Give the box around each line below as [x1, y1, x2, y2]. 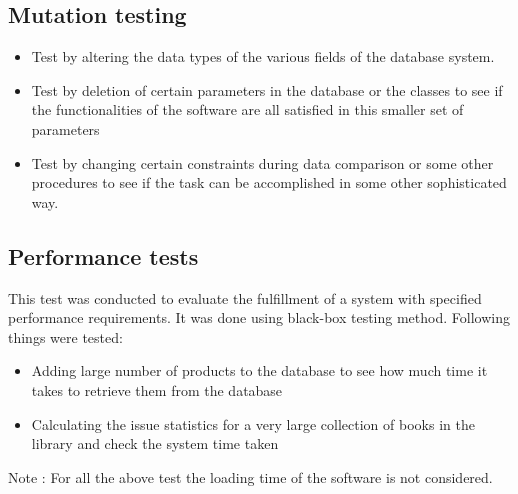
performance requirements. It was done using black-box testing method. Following [8, 307, 510, 328]
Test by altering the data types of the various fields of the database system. [31, 46, 495, 67]
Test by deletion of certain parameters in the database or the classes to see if [31, 79, 503, 100]
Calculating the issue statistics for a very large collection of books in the [31, 413, 475, 434]
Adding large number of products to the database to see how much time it [31, 360, 488, 381]
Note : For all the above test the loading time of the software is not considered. [8, 466, 493, 487]
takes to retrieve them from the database [31, 379, 283, 400]
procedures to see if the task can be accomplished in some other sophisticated [31, 172, 507, 193]
